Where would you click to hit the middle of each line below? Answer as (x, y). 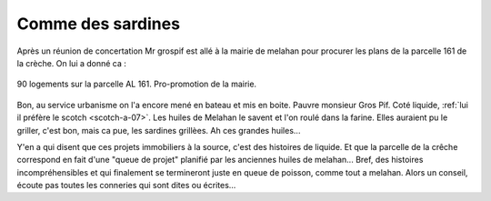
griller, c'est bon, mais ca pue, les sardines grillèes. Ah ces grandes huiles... (159, 130)
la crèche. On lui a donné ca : (72, 63)
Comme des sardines (99, 24)
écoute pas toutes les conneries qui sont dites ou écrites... (126, 186)
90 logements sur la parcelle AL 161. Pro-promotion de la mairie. (137, 84)
